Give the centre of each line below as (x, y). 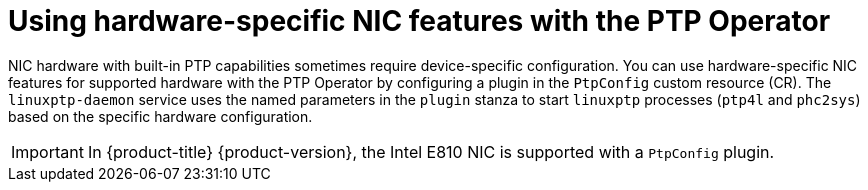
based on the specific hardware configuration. (160, 116)
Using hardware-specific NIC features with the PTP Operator (419, 21)
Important (47, 151)
